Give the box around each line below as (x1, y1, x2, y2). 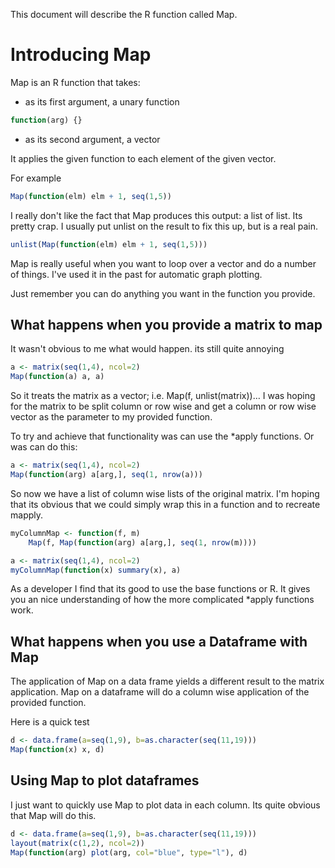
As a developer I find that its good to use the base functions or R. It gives (10, 583, 311, 595)
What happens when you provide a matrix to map (10, 316, 323, 333)
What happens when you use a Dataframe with (10, 633, 308, 650)
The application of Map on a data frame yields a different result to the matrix (10, 675, 325, 688)
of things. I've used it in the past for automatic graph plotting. (10, 268, 263, 280)
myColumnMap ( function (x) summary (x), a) (10, 565, 182, 575)
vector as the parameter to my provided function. (10, 411, 213, 423)
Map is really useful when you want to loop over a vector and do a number (10, 257, 317, 269)
